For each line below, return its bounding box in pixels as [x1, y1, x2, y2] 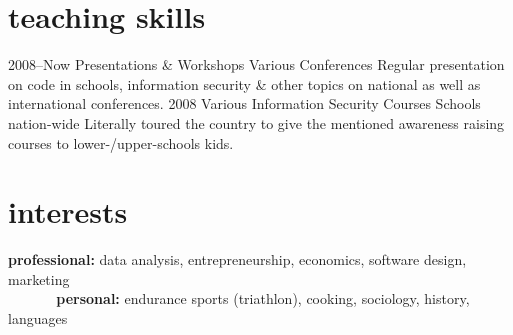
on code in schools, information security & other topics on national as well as [8, 73, 481, 94]
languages [8, 308, 68, 328]
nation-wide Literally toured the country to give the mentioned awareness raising [8, 112, 505, 133]
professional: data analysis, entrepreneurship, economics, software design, [8, 249, 467, 270]
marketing [8, 268, 70, 289]
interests [8, 191, 128, 232]
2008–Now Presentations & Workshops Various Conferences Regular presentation [8, 54, 505, 75]
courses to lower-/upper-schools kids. [8, 132, 234, 153]
